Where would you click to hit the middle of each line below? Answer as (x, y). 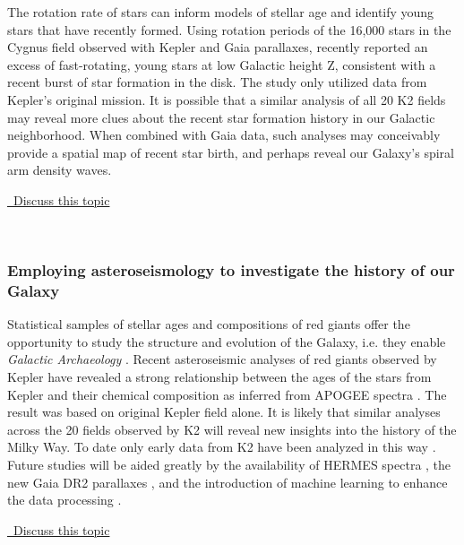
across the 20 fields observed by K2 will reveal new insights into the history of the (232, 429)
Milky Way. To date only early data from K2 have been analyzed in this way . (222, 447)
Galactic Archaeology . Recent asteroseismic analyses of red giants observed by (222, 359)
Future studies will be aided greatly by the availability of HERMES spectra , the (229, 465)
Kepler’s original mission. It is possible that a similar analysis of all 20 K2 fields (227, 99)
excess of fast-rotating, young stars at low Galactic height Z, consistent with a (222, 64)
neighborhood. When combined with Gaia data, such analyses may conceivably (224, 135)
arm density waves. (60, 170)
